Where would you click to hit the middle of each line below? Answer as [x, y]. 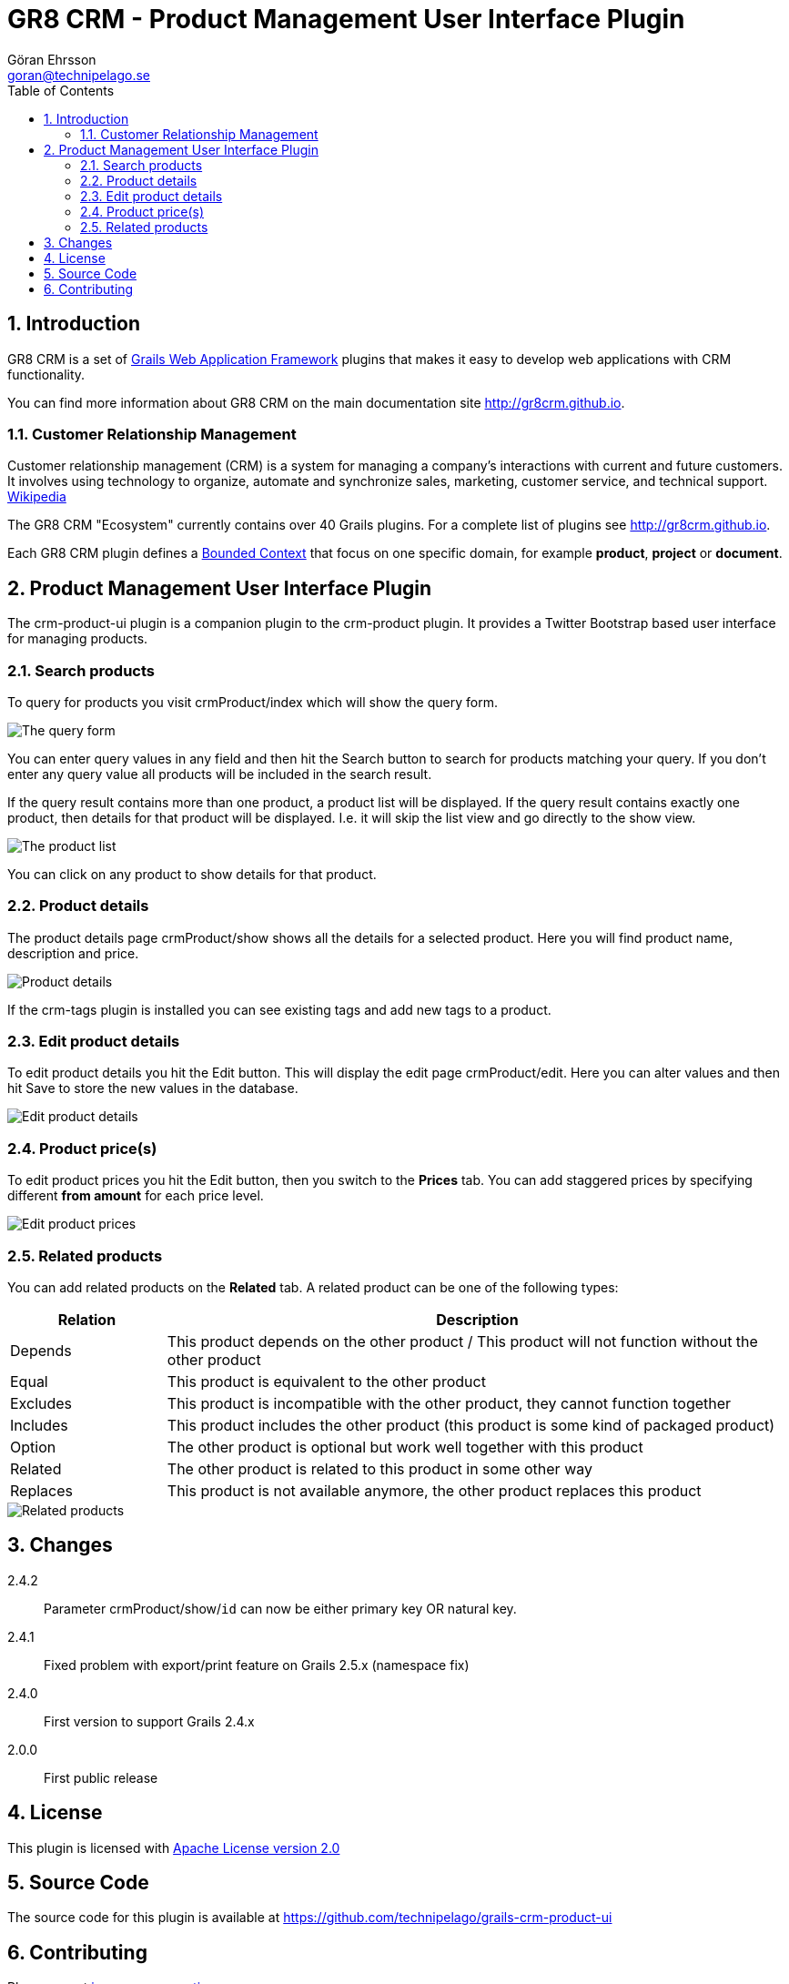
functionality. [46, 374]
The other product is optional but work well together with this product [405, 1447]
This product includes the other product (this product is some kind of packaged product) [471, 1425]
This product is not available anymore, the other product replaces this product [434, 1490]
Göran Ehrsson [52, 59]
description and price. [73, 953]
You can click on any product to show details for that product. [192, 874]
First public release [101, 1777]
